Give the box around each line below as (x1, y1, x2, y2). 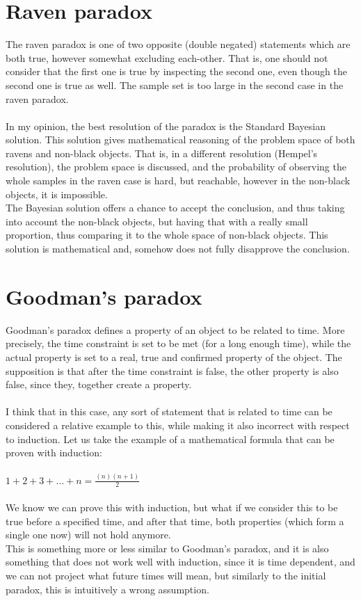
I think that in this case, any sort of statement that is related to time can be (6, 404, 332, 419)
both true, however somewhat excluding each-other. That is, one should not (6, 50, 328, 65)
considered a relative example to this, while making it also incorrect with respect (6, 417, 350, 432)
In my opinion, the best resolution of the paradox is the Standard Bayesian (6, 118, 326, 133)
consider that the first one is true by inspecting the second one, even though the (6, 64, 347, 79)
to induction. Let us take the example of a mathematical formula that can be (6, 431, 335, 446)
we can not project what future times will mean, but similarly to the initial (6, 568, 326, 582)
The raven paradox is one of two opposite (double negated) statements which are (6, 37, 351, 51)
